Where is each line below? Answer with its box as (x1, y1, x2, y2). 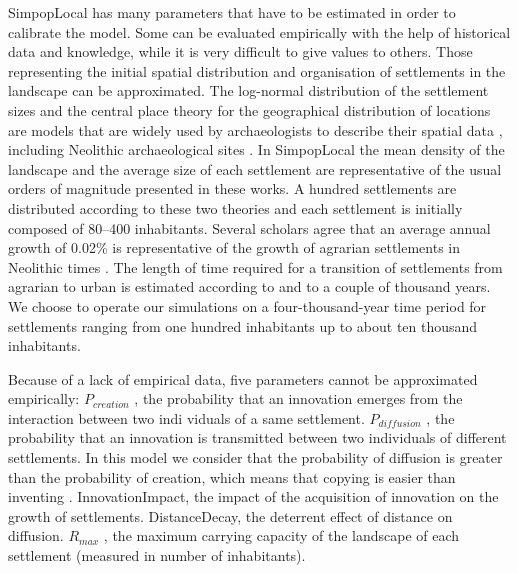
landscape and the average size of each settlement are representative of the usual (8, 158, 502, 179)
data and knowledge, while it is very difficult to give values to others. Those (8, 41, 473, 62)
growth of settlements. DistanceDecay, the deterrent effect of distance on (8, 505, 453, 526)
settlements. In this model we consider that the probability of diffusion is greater (8, 447, 503, 468)
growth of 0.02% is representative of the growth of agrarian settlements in (8, 237, 461, 258)
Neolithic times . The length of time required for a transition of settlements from (8, 256, 503, 277)
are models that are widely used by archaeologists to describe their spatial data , (8, 119, 503, 140)
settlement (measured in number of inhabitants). (8, 545, 306, 566)
